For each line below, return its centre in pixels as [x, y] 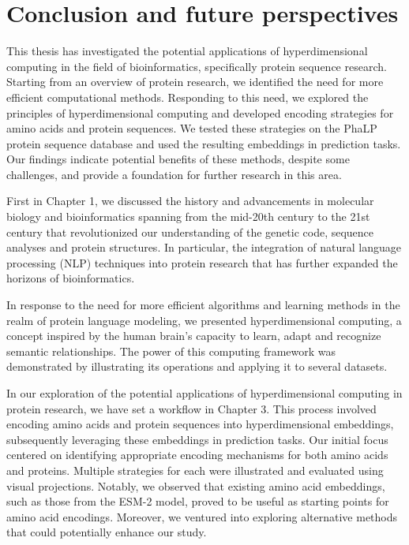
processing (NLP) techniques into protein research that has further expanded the [202, 262]
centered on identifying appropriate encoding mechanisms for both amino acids [197, 455]
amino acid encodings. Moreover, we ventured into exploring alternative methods [202, 516]
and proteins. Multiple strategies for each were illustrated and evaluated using [195, 470]
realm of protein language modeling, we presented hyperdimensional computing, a [204, 320]
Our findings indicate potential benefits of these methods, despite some [178, 159]
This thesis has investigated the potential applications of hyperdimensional [187, 51]
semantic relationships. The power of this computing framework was [171, 351]
